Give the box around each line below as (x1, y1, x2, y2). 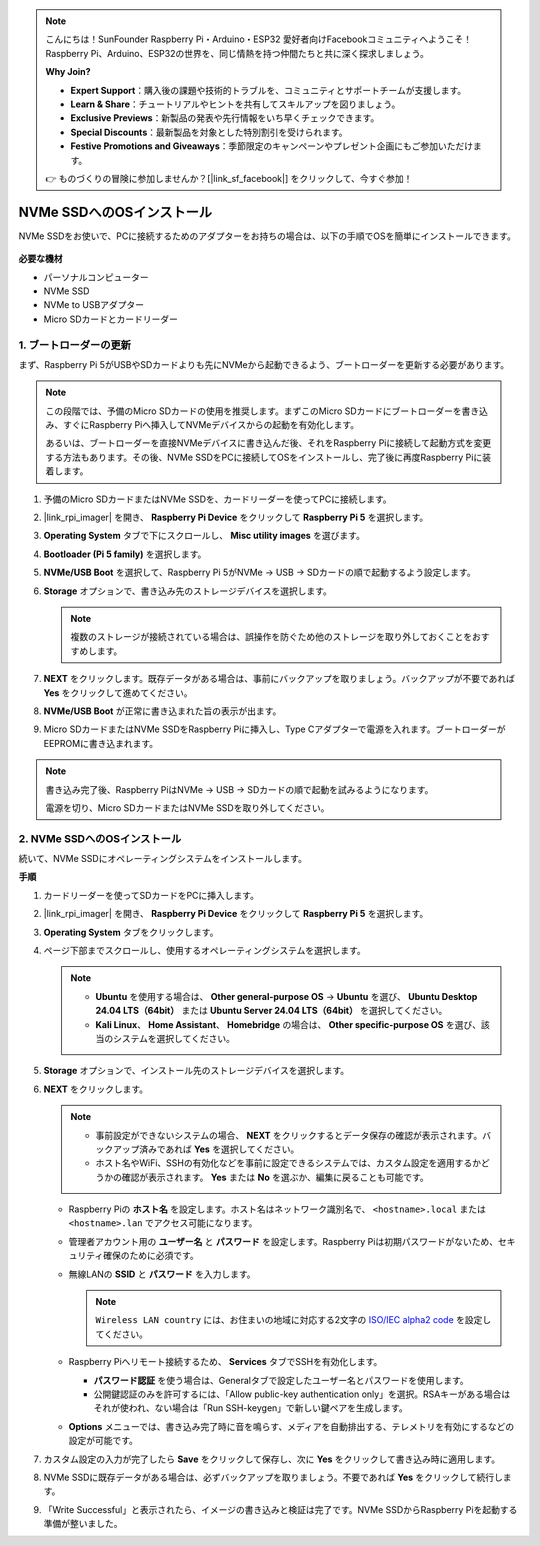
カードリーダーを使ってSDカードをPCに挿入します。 (43, 889, 260, 901)
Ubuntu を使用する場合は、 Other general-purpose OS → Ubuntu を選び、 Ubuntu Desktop (95, 990, 478, 1002)
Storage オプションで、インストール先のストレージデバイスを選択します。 (43, 1065, 350, 1077)
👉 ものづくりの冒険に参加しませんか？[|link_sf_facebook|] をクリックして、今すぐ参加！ (45, 172, 413, 184)
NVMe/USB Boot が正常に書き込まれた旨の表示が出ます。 (43, 705, 282, 717)
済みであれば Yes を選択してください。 (138, 1143, 300, 1155)
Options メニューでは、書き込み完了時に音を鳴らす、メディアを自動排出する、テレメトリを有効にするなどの (68, 1420, 515, 1432)
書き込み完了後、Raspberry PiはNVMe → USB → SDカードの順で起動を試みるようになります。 (45, 783, 434, 795)
